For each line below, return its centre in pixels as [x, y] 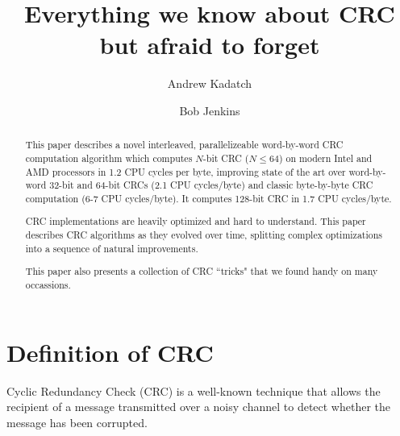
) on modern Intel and [325, 158]
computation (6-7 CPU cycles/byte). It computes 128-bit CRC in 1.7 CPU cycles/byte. [208, 198]
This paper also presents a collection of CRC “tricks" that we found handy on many [202, 271]
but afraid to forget [210, 45]
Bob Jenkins [210, 110]
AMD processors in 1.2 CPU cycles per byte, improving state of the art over [185, 171]
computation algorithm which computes [109, 158]
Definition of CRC [110, 352]
